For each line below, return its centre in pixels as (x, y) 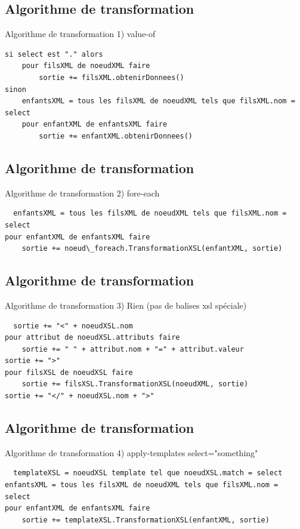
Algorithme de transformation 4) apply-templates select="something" (132, 452)
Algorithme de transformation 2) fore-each (82, 193)
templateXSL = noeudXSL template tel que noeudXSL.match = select (148, 473)
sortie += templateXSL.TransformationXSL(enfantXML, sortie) (146, 520)
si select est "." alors (54, 54)
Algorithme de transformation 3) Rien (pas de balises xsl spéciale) (126, 305)
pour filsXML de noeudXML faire (86, 66)
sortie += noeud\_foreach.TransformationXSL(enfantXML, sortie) (152, 249)
